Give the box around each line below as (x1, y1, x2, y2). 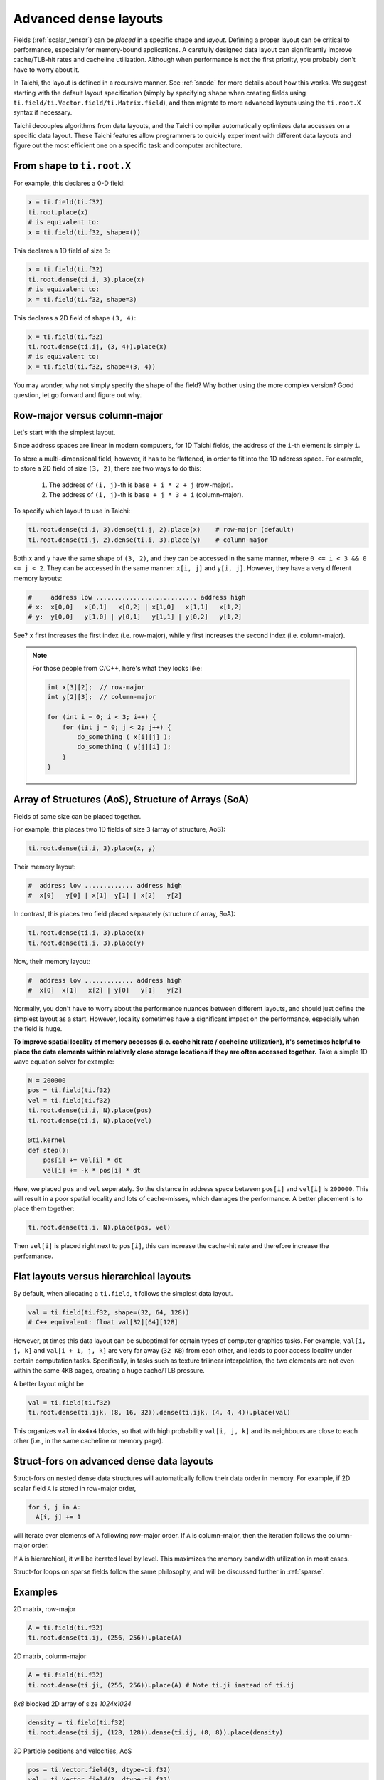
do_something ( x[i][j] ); (77, 733, 171, 741)
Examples (13, 1586, 58, 1598)
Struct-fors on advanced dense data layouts (13, 1455, 213, 1467)
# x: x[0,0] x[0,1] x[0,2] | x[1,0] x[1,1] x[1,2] (28, 602, 242, 611)
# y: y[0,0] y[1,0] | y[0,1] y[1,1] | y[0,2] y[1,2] (28, 613, 242, 621)
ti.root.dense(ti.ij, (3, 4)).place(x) (28, 342, 167, 351)
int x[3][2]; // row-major (47, 684, 145, 691)
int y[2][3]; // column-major (47, 693, 156, 701)
